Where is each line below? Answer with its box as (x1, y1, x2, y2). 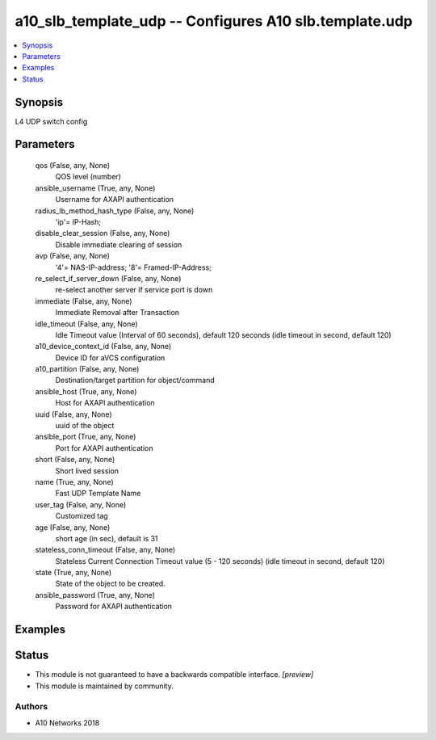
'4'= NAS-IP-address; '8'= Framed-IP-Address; (55, 263, 212, 272)
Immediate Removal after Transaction (55, 308, 180, 317)
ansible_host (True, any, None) (35, 386, 137, 396)
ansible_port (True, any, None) (35, 432, 136, 442)
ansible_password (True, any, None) (35, 590, 155, 599)
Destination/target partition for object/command (55, 376, 215, 385)
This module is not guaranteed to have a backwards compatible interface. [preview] (35, 670, 314, 679)
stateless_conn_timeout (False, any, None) (35, 545, 176, 555)
